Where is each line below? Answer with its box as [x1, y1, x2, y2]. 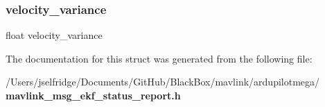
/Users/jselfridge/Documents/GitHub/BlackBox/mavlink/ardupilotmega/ [6, 74, 320, 89]
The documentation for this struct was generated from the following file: [6, 51, 313, 65]
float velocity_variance [6, 28, 103, 42]
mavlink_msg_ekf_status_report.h [6, 88, 181, 102]
